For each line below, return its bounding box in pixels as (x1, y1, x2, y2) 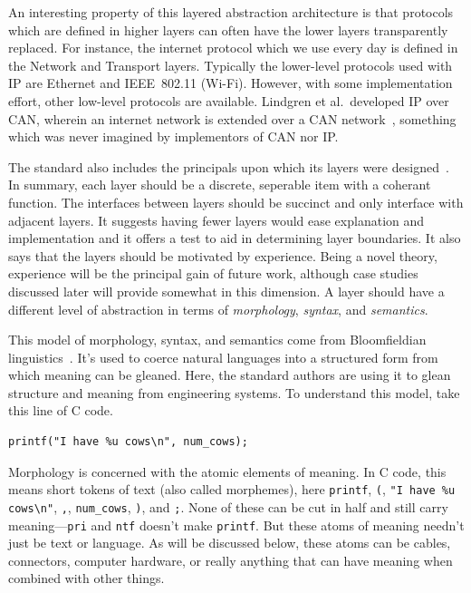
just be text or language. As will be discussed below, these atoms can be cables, (8, 533, 451, 552)
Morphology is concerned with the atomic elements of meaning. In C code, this (8, 462, 447, 481)
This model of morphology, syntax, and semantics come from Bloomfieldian (8, 330, 427, 349)
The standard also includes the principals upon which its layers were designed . (8, 157, 449, 176)
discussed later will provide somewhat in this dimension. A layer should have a (8, 281, 445, 300)
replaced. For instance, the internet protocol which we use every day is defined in (8, 38, 458, 57)
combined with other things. (8, 569, 165, 588)
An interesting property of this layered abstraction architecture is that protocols (8, 3, 454, 21)
